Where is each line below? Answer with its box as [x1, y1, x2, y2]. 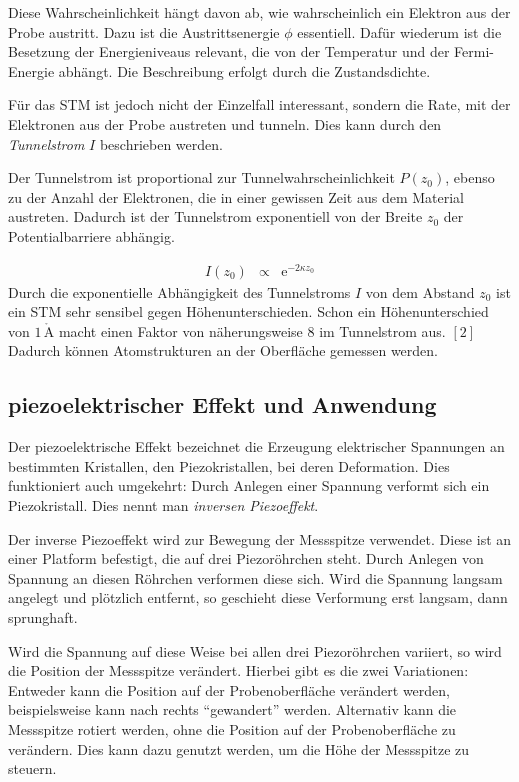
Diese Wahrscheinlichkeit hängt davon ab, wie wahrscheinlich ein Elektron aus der [8, 2, 511, 22]
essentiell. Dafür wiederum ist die [297, 21, 502, 42]
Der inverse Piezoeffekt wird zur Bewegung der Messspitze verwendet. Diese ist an [8, 528, 512, 549]
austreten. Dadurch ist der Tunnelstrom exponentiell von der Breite [8, 206, 423, 227]
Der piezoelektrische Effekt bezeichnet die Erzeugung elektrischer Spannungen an [8, 436, 505, 457]
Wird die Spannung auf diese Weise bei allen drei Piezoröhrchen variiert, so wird [8, 640, 502, 661]
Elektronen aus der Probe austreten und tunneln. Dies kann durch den [8, 113, 442, 134]
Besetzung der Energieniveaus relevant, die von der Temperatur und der [8, 41, 450, 62]
